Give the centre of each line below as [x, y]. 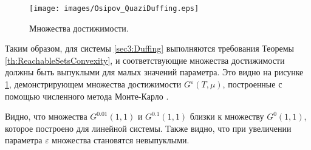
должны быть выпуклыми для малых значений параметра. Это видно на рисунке [154, 72]
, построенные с [252, 84]
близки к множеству [227, 116]
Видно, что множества [46, 116]
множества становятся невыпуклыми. [121, 140]
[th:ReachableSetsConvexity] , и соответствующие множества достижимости [145, 60]
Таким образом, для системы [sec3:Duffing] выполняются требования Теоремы [149, 48]
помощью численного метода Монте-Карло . [87, 96]
